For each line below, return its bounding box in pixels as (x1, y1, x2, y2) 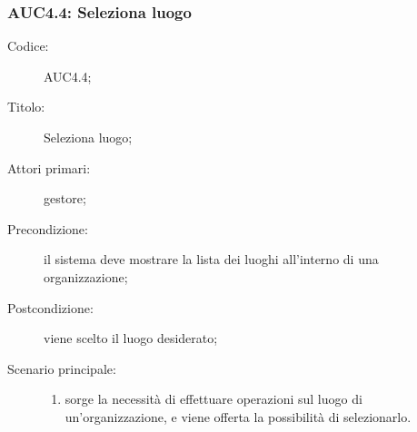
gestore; (44, 189, 86, 208)
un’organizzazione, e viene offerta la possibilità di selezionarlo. (65, 407, 412, 426)
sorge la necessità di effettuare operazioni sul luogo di (65, 389, 362, 408)
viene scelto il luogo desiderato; (44, 329, 218, 348)
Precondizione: (7, 219, 88, 238)
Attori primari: (7, 158, 91, 177)
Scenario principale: (7, 358, 116, 378)
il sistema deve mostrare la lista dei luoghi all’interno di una (44, 250, 379, 269)
